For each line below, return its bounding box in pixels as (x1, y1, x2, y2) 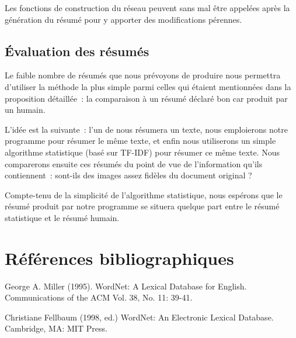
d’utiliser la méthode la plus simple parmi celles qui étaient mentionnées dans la (5, 80, 291, 92)
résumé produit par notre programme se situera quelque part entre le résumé (5, 200, 280, 212)
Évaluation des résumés (5, 42, 149, 60)
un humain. (5, 104, 46, 116)
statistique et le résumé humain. (5, 211, 120, 223)
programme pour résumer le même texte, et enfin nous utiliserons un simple (5, 134, 276, 147)
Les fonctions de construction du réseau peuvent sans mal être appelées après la (5, 2, 290, 13)
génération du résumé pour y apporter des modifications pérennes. (5, 13, 242, 25)
